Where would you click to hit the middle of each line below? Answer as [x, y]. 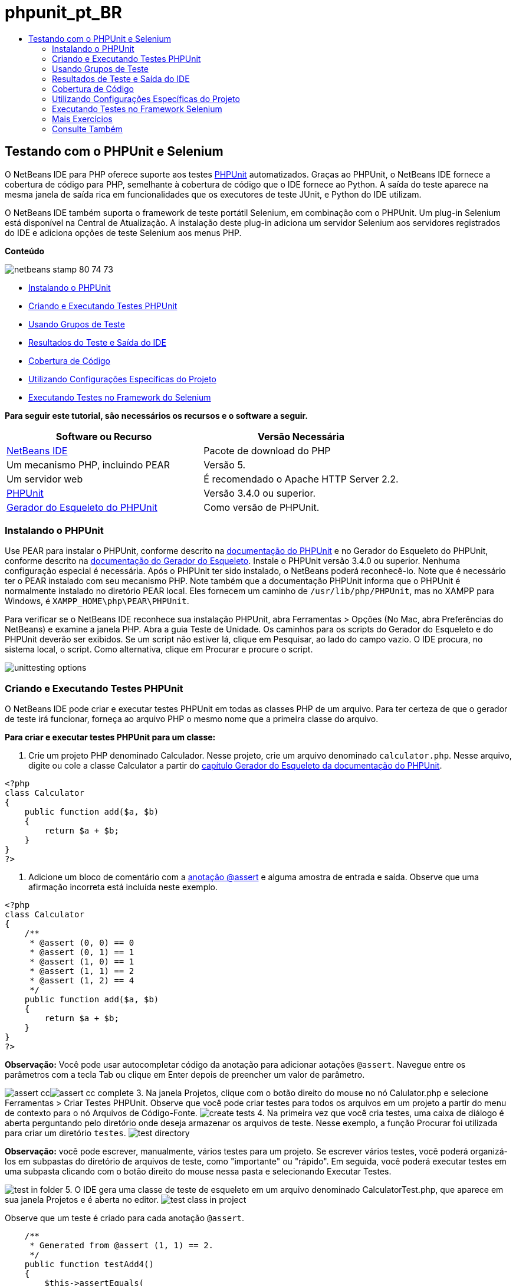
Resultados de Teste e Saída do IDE [121, 78]
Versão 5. [225, 465]
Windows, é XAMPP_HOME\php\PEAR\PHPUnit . [97, 601]
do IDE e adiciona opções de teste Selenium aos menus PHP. [123, 232]
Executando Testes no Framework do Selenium [120, 397]
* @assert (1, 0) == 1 [82, 962]
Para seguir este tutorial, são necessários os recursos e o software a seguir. [157, 415]
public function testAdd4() [89, 1264]
